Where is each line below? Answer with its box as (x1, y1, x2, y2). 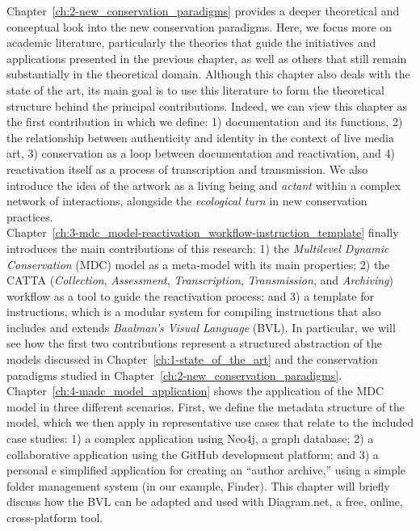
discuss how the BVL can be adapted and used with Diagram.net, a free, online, (6, 493, 403, 510)
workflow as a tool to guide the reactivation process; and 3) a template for (6, 287, 374, 304)
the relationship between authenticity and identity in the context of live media (6, 129, 395, 145)
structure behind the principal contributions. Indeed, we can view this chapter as (6, 97, 407, 114)
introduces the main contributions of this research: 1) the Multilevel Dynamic (6, 239, 389, 256)
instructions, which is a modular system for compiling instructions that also (6, 303, 381, 320)
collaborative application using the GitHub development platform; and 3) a (6, 445, 379, 462)
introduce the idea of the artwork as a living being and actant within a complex (6, 176, 401, 193)
